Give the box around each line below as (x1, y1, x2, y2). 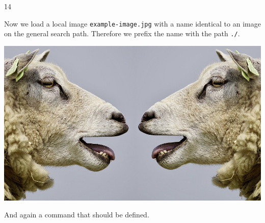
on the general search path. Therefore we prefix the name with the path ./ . (4, 28, 240, 39)
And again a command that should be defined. (4, 209, 149, 220)
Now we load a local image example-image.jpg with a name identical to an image (4, 18, 261, 29)
